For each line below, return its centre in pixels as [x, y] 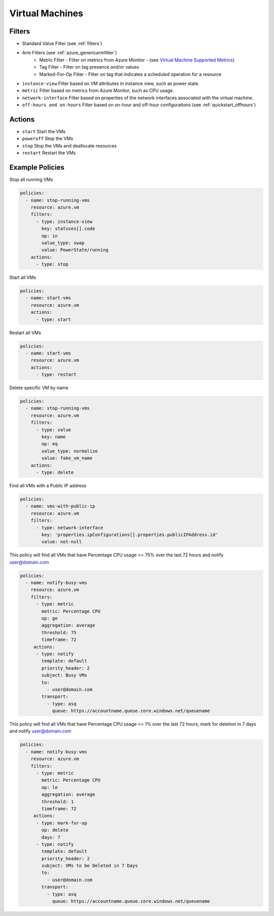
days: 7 [51, 837]
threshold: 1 [58, 802]
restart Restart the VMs [49, 153]
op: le [49, 787]
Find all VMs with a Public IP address [48, 485]
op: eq [49, 444]
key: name [54, 437]
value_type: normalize [70, 451]
